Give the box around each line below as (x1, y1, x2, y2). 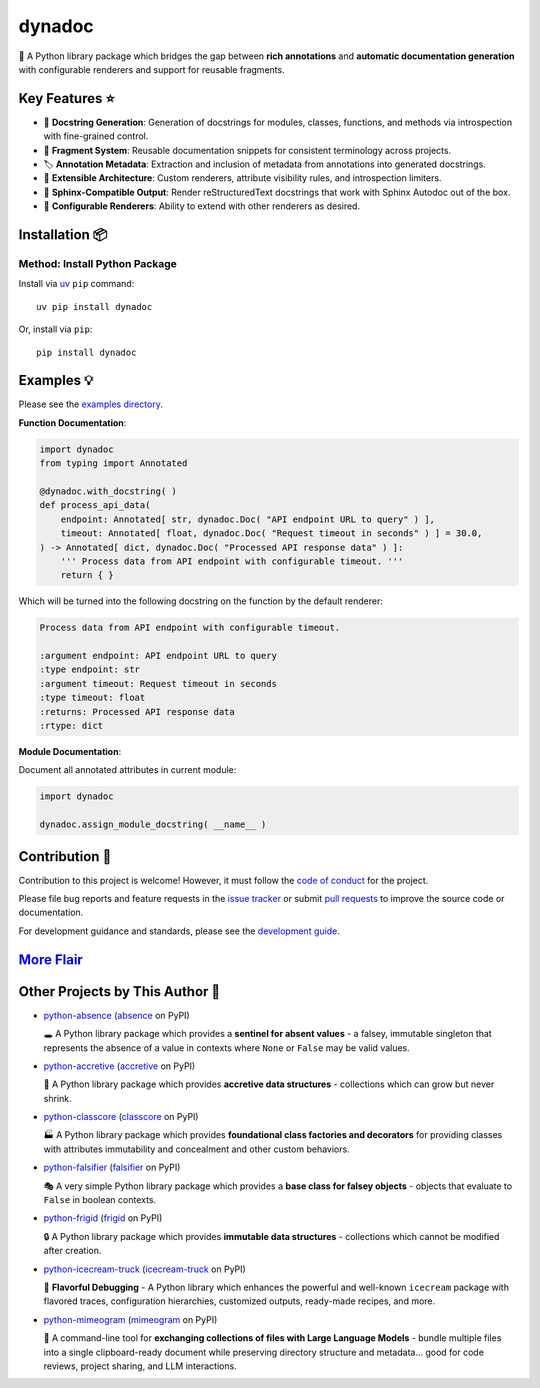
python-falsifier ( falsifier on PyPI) (43, 1161, 181, 1174)
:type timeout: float (39, 692, 146, 704)
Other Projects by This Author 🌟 (18, 983, 221, 1000)
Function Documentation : (18, 416, 127, 429)
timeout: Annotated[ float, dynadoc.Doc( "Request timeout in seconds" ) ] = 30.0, (60, 528, 483, 539)
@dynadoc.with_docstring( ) (39, 485, 177, 497)
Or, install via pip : (18, 323, 93, 335)
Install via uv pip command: (18, 278, 135, 290)
